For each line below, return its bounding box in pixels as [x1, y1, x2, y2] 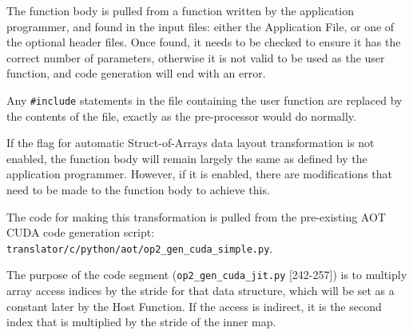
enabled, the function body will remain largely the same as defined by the [6, 150, 367, 166]
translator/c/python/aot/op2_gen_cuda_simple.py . [6, 239, 273, 256]
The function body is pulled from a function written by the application [6, 2, 355, 18]
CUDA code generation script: [6, 224, 155, 241]
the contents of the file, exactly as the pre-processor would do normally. [6, 107, 356, 124]
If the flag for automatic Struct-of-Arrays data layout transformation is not [6, 134, 375, 151]
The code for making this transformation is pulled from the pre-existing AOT [6, 208, 386, 225]
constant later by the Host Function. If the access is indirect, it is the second [6, 297, 382, 314]
